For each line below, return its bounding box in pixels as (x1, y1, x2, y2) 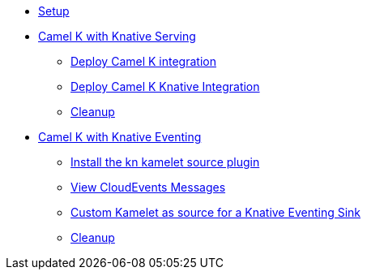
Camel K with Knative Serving (38, 29, 196, 43)
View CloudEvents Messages (70, 180, 226, 194)
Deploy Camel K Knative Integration (70, 80, 260, 93)
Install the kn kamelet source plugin (70, 155, 260, 169)
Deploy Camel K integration (70, 54, 216, 68)
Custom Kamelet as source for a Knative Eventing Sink (70, 205, 361, 219)
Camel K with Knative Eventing (38, 130, 202, 144)
